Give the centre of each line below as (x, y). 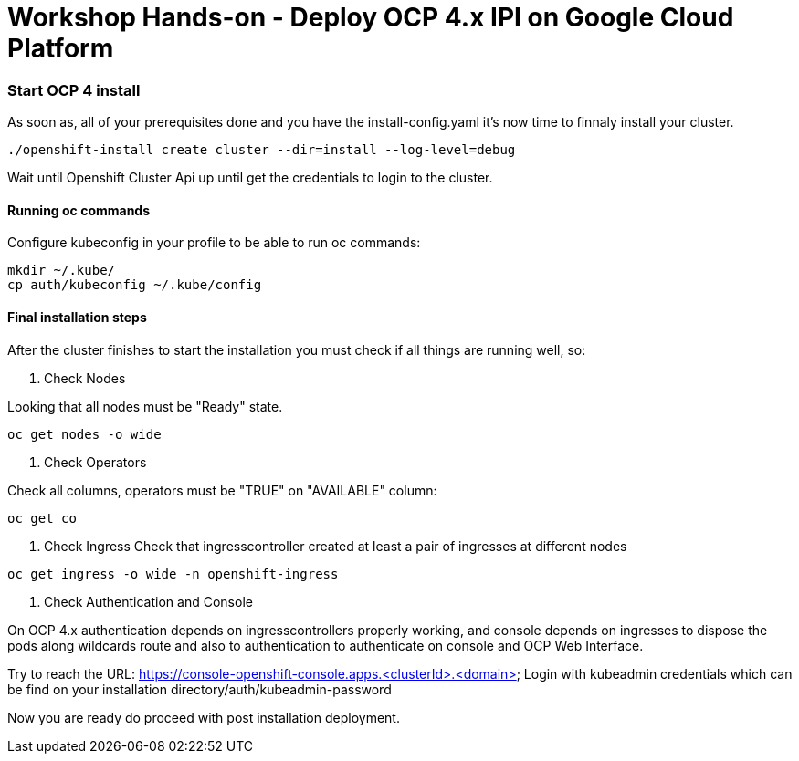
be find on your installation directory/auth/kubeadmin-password (200, 689)
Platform (61, 48)
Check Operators (95, 462)
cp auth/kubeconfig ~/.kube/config (135, 285)
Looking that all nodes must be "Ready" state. (145, 406)
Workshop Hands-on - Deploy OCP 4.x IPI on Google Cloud (371, 17)
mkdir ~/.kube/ (62, 271)
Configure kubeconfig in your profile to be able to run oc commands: (214, 243)
